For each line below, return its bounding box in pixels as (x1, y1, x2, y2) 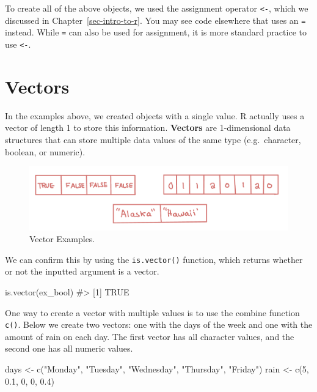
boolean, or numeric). (5, 145, 86, 158)
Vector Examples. (29, 232, 95, 245)
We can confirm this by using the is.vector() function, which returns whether (5, 253, 303, 265)
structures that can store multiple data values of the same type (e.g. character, (5, 133, 301, 146)
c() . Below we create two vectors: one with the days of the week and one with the (5, 318, 313, 331)
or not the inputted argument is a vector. (5, 265, 159, 278)
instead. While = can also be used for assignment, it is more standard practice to (5, 26, 307, 39)
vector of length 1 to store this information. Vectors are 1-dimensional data (5, 121, 291, 134)
